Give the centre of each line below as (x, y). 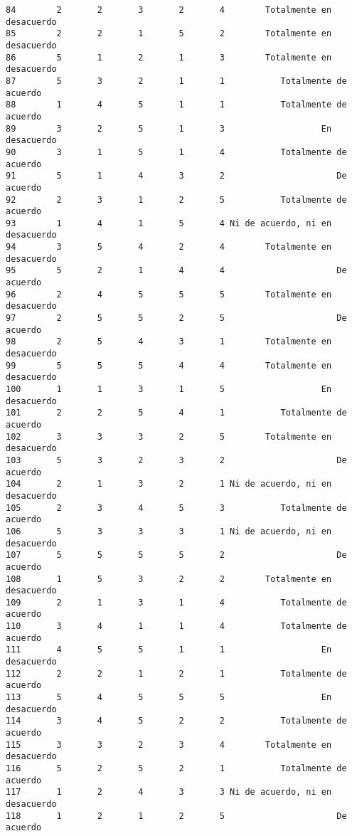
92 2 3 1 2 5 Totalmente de (176, 200)
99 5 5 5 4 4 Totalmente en (169, 365)
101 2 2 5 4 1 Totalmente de (176, 413)
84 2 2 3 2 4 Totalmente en (169, 10)
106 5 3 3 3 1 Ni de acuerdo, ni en (169, 531)
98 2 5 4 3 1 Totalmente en (169, 342)
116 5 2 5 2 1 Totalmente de (176, 768)
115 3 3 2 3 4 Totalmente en (169, 745)
